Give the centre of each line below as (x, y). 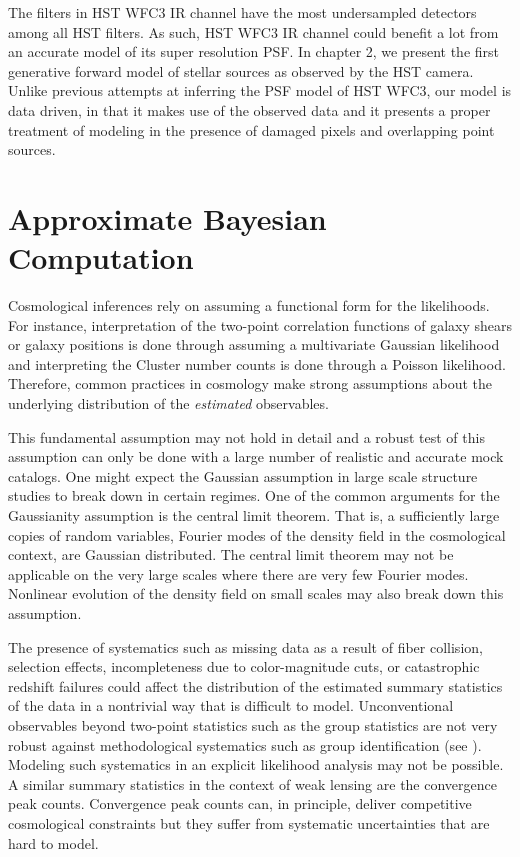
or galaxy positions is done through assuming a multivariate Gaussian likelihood (254, 344)
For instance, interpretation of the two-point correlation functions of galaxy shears (260, 324)
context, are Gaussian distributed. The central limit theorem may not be (231, 554)
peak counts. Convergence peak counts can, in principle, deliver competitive (240, 803)
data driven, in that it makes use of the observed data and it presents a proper (249, 109)
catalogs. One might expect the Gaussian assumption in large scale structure (243, 475)
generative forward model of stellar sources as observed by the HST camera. (241, 70)
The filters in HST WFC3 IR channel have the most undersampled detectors (242, 12)
